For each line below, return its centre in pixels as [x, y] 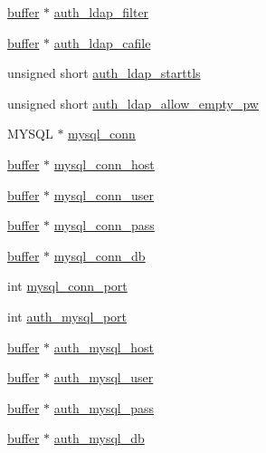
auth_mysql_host [104, 347]
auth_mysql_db [99, 438]
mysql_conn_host [104, 164]
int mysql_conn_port [67, 286]
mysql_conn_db [100, 255]
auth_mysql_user [104, 377]
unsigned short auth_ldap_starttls [104, 73]
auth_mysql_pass [104, 407]
